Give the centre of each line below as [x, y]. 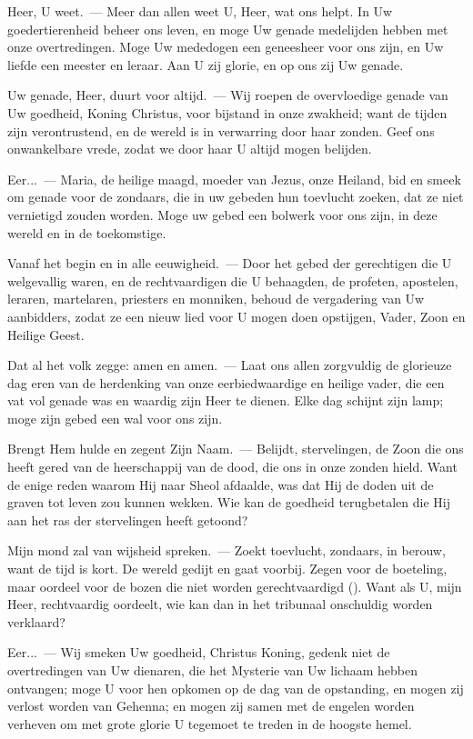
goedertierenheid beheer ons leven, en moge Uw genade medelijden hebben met [228, 29]
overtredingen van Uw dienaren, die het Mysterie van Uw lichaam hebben [212, 670]
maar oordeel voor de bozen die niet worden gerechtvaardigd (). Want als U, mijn [235, 586]
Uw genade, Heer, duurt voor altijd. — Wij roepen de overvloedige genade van [228, 95]
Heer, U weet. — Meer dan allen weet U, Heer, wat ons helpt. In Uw [200, 11]
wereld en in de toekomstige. [87, 232]
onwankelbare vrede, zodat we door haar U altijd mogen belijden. [190, 149]
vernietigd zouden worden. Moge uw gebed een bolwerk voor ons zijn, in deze [222, 214]
